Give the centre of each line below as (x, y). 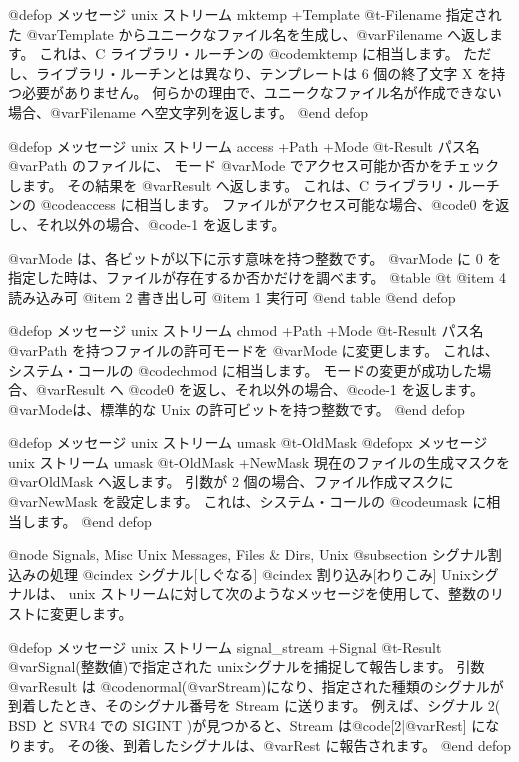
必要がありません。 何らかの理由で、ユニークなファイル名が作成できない (261, 92)
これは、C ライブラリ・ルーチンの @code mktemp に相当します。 (249, 53)
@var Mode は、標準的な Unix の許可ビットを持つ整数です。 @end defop (236, 408)
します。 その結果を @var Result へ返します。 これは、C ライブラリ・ (233, 184)
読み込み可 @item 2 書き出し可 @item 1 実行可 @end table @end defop (232, 296)
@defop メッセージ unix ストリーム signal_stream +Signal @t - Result (225, 646)
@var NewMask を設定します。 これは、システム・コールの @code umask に (247, 501)
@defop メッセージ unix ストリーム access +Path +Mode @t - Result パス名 (244, 145)
